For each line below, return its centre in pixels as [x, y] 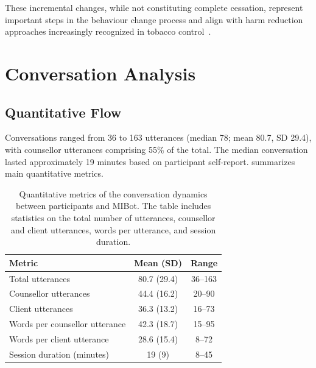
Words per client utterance [59, 338]
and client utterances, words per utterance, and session [114, 229]
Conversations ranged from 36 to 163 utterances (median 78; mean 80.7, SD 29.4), [158, 137]
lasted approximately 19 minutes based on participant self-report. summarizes [150, 161]
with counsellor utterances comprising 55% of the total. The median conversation [156, 149]
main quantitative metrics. [54, 173]
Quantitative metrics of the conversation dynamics [113, 193]
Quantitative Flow [63, 112]
